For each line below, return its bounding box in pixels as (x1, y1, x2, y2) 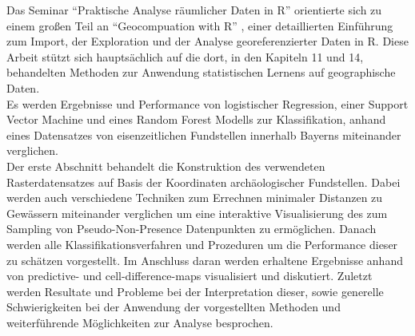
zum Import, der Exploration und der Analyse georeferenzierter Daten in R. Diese (6, 33, 409, 49)
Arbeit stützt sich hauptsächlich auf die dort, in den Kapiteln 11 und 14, (6, 48, 364, 65)
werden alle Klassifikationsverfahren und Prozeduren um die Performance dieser (6, 235, 398, 252)
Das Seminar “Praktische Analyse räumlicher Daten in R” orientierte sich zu (6, 2, 382, 18)
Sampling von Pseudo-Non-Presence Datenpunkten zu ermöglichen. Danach (6, 220, 377, 237)
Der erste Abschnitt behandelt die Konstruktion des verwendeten (6, 157, 325, 174)
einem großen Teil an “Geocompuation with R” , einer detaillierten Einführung (6, 17, 393, 34)
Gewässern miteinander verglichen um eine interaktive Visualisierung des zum (6, 204, 388, 221)
